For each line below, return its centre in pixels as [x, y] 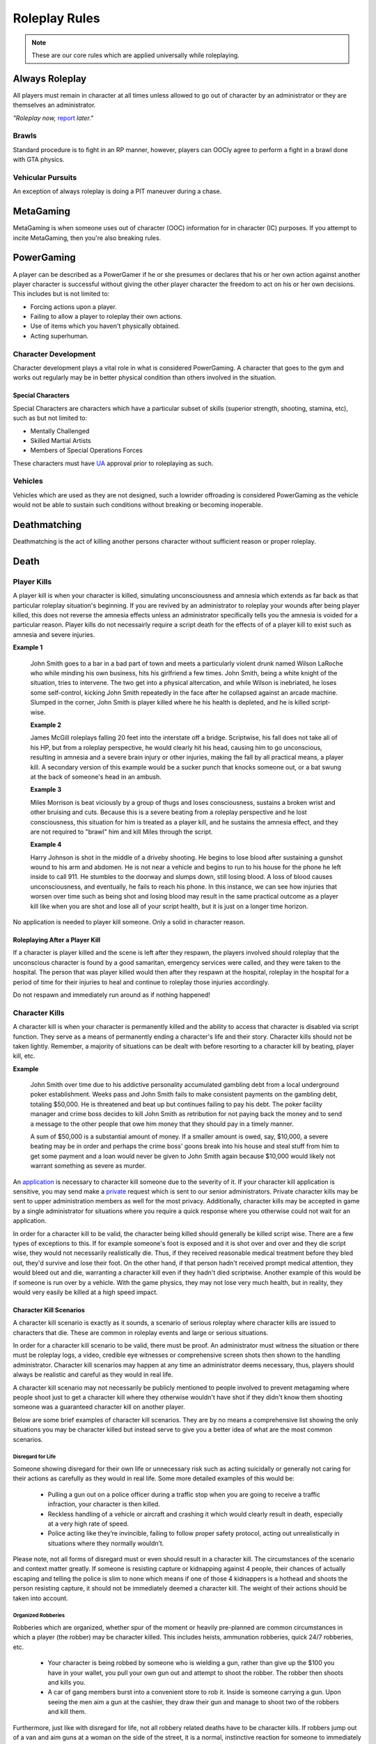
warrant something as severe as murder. [88, 1166]
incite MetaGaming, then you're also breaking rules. [87, 238]
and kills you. [67, 1682]
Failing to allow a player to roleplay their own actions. [106, 317]
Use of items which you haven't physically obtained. [105, 326]
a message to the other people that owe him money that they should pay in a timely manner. [162, 1124]
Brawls [25, 136]
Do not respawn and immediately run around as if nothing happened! [111, 995]
